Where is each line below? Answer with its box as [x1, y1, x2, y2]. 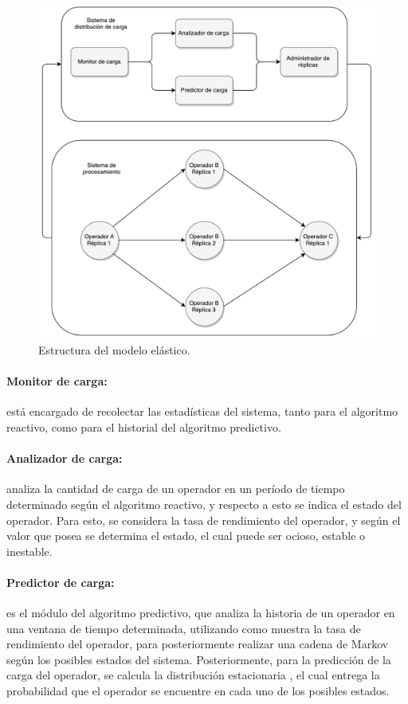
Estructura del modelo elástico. [38, 341, 190, 358]
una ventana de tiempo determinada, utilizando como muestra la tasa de [6, 620, 361, 636]
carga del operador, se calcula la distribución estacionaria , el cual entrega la [6, 667, 380, 683]
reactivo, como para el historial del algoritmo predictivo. [6, 418, 281, 435]
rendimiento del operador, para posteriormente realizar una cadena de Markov [6, 636, 389, 652]
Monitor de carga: [6, 373, 108, 389]
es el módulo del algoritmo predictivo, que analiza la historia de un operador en [6, 604, 395, 621]
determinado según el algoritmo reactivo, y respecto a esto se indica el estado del [6, 495, 402, 512]
